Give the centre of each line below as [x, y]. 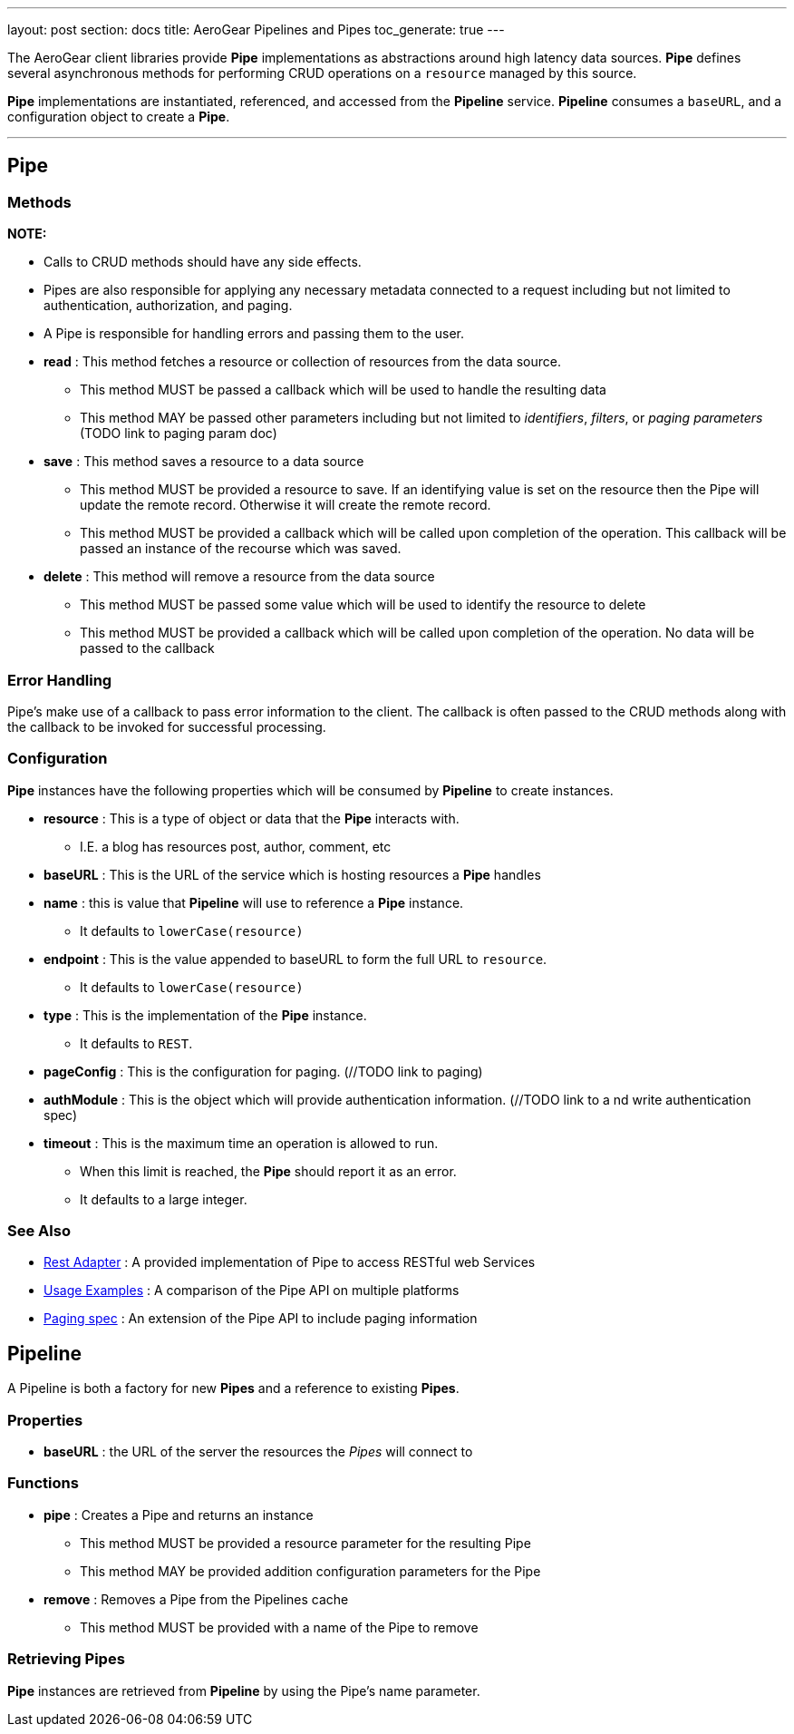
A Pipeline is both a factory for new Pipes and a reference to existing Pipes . [233, 1388]
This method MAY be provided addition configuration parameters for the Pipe [310, 1571]
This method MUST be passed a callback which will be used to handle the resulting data [343, 390]
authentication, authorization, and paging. [168, 306]
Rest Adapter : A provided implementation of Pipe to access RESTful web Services [290, 1262]
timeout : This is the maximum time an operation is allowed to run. [241, 1143]
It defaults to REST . [136, 1043]
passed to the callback [147, 648]
